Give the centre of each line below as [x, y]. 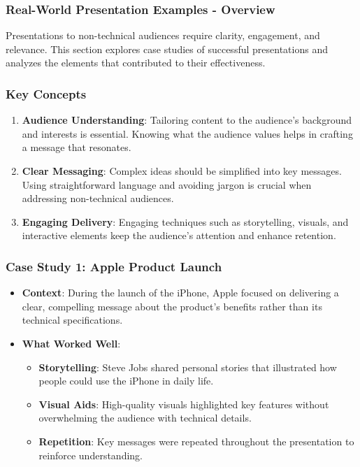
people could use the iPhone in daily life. [126, 381]
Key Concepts [46, 93]
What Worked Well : [71, 343]
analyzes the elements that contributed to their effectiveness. [136, 63]
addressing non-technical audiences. [98, 198]
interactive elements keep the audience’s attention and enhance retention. [179, 235]
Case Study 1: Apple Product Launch [114, 266]
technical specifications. [72, 320]
